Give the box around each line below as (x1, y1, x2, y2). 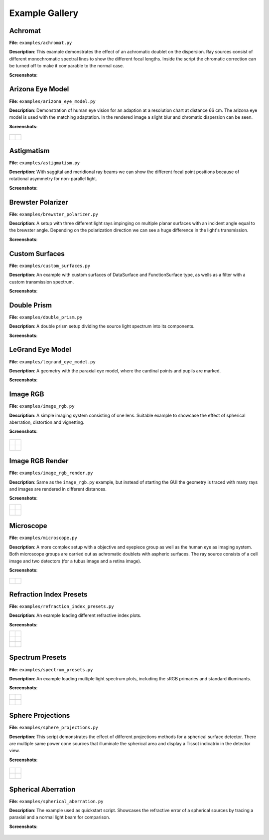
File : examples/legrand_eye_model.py (9, 358, 96, 364)
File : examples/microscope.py (9, 535, 77, 541)
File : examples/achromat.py (9, 40, 72, 46)
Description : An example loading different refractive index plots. (9, 612, 141, 618)
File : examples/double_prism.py (9, 314, 83, 320)
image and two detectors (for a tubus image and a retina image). (9, 558, 141, 564)
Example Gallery (9, 7, 79, 18)
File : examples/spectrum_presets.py (9, 666, 93, 672)
